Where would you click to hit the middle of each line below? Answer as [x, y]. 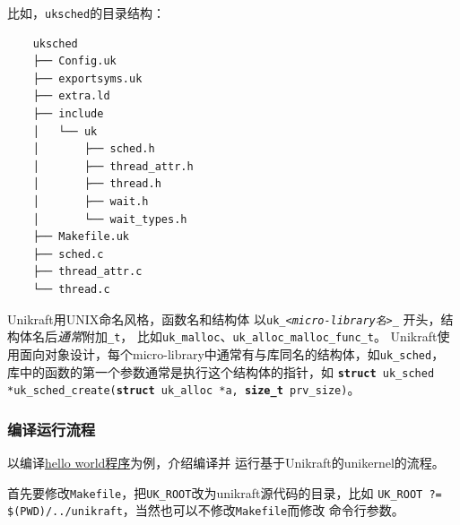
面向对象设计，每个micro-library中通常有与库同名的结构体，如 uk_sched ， [232, 353]
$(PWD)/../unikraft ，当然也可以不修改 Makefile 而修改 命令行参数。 [206, 510]
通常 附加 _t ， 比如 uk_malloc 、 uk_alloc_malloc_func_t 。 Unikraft [247, 336]
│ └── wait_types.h [110, 219]
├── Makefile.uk [81, 237]
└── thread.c [71, 289]
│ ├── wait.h [91, 202]
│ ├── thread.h [97, 184]
